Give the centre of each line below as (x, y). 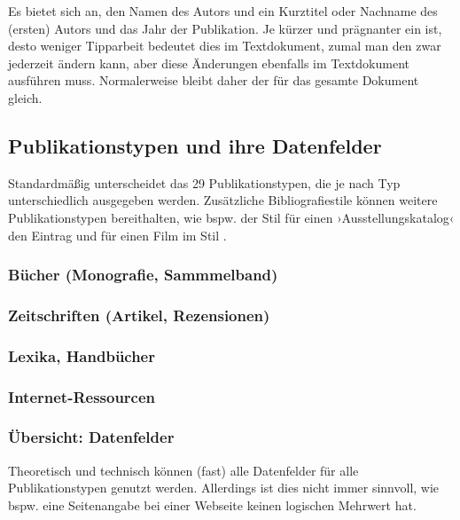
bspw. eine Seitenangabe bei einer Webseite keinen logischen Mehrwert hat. (212, 504)
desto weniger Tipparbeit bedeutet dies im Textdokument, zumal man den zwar (225, 46)
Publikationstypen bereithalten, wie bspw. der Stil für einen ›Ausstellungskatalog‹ (231, 217)
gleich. (25, 97)
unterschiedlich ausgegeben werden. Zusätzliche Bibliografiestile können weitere (223, 200)
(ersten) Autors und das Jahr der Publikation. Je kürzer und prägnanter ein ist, (225, 28)
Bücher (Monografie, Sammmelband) (143, 275)
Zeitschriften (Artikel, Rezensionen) (139, 315)
